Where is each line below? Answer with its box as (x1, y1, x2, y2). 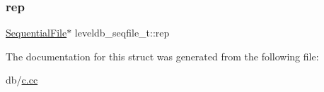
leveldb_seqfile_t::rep (74, 25, 170, 40)
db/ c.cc (6, 72, 38, 87)
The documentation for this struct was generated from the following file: (6, 48, 319, 63)
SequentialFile (6, 25, 67, 40)
